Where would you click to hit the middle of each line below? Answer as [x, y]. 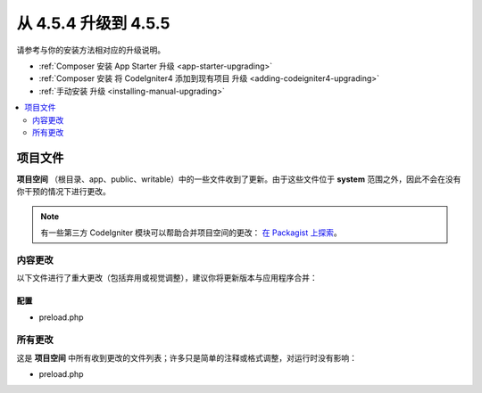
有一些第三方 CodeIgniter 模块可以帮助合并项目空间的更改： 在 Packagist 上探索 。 [191, 233]
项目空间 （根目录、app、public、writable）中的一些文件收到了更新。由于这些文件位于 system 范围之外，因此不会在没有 [239, 179]
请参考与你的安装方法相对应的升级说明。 [91, 50]
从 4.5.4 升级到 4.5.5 [93, 23]
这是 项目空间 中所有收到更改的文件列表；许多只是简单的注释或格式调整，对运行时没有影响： [187, 357]
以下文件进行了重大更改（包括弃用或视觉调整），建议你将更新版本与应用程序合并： [167, 278]
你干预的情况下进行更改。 [63, 192]
